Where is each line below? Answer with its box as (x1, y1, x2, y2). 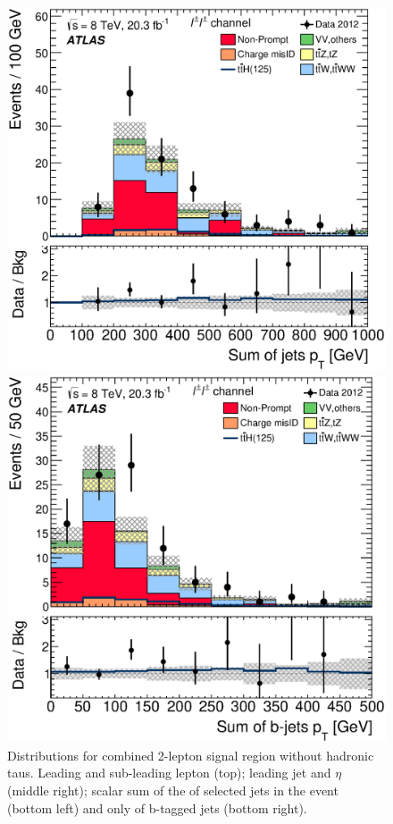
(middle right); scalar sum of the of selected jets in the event (7, 780, 339, 799)
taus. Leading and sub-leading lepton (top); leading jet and (7, 763, 331, 782)
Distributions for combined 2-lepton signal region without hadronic (7, 745, 374, 764)
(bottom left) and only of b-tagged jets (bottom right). (7, 798, 307, 817)
